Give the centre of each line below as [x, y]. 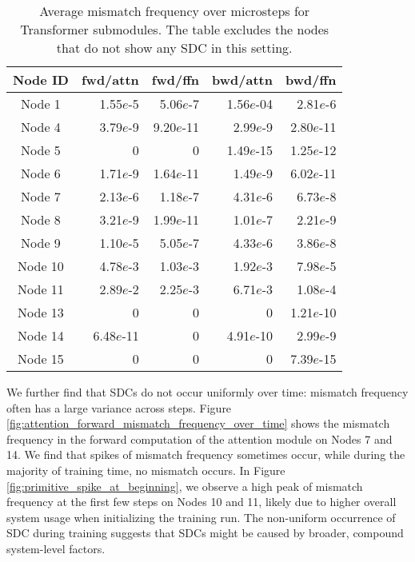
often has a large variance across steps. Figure [119, 407]
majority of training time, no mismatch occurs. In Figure [146, 470]
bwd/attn [242, 80]
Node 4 [41, 127]
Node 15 [41, 359]
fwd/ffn [176, 80]
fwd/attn [110, 80]
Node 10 [41, 266]
